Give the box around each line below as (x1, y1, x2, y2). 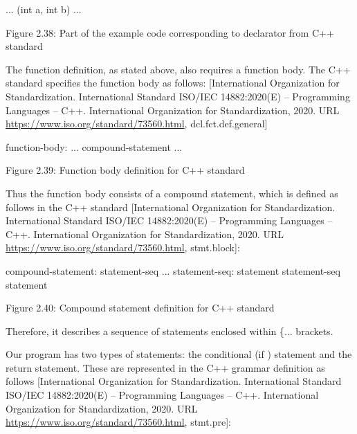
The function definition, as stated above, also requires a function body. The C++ (6, 62, 351, 76)
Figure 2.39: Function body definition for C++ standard (6, 163, 245, 177)
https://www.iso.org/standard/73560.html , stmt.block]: (6, 240, 240, 255)
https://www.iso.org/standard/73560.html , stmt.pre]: (6, 415, 231, 429)
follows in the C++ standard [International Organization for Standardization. (6, 199, 336, 214)
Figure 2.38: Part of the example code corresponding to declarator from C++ (6, 25, 334, 39)
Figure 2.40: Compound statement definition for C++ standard (6, 300, 275, 315)
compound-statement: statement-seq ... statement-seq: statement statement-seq (6, 263, 340, 278)
